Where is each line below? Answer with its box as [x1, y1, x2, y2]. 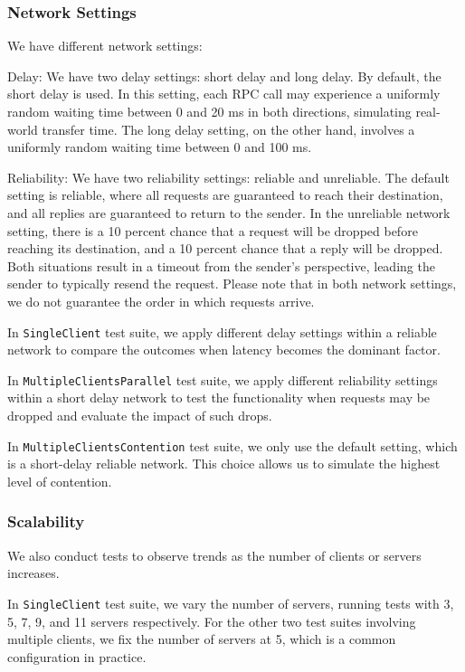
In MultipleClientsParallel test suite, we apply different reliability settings [7, 370, 438, 389]
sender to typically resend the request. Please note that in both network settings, [7, 274, 457, 293]
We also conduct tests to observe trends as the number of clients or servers [7, 545, 422, 564]
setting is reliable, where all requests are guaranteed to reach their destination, [7, 185, 443, 204]
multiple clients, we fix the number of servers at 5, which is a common [7, 629, 396, 648]
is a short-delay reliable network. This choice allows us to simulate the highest [7, 454, 441, 473]
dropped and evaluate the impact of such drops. [7, 406, 272, 425]
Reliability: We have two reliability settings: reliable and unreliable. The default [7, 167, 450, 186]
